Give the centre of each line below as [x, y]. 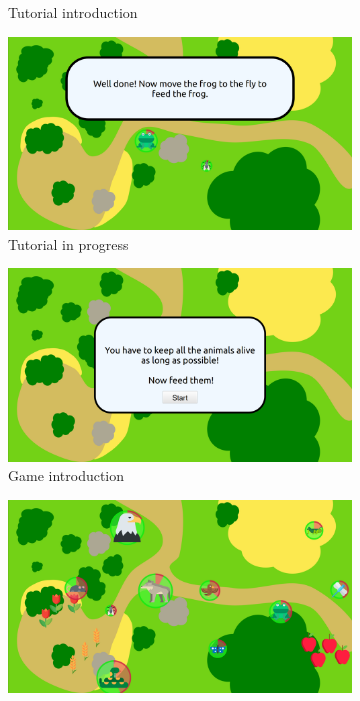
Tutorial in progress [68, 243]
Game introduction [66, 475]
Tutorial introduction [73, 12]
